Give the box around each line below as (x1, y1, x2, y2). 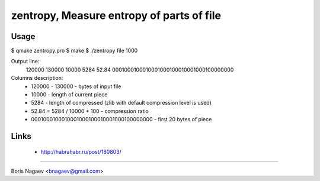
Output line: (11, 58, 40, 65)
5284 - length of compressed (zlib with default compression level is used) (31, 99, 212, 106)
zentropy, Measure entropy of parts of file (11, 9, 222, 22)
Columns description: (11, 75, 63, 82)
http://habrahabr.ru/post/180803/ (40, 148, 121, 155)
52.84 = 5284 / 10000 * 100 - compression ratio (31, 107, 149, 115)
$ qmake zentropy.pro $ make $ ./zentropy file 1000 (11, 47, 138, 54)
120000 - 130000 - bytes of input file (31, 83, 121, 90)
